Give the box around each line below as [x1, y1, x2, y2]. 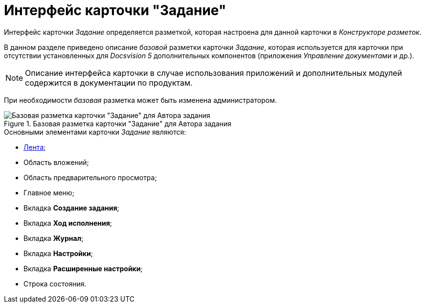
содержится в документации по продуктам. [25, 77, 193, 88]
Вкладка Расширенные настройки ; [23, 264, 143, 273]
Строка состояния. [23, 279, 87, 288]
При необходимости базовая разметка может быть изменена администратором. [4, 95, 277, 104]
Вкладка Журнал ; [23, 234, 84, 242]
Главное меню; [23, 188, 74, 197]
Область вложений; [23, 158, 89, 166]
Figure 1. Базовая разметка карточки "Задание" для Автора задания [4, 119, 232, 128]
